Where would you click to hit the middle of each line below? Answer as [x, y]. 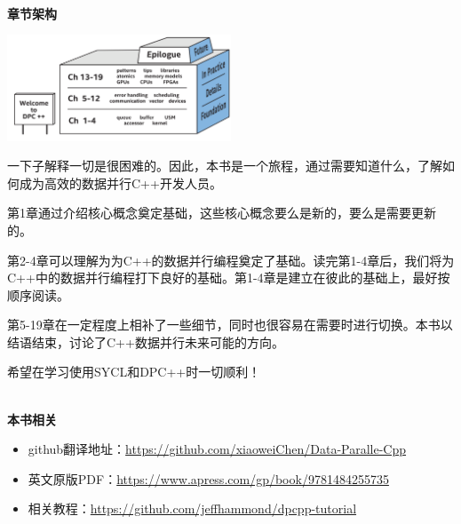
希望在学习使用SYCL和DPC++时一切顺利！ [134, 372]
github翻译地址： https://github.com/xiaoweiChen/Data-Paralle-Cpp [217, 449]
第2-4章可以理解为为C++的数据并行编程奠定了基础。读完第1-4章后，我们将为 [231, 260]
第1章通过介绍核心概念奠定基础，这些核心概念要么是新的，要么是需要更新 [222, 213]
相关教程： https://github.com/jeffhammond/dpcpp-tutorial [192, 508]
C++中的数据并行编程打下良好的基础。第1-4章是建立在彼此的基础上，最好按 [229, 278]
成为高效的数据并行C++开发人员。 [120, 183]
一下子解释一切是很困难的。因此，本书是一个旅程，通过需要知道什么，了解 [225, 166]
